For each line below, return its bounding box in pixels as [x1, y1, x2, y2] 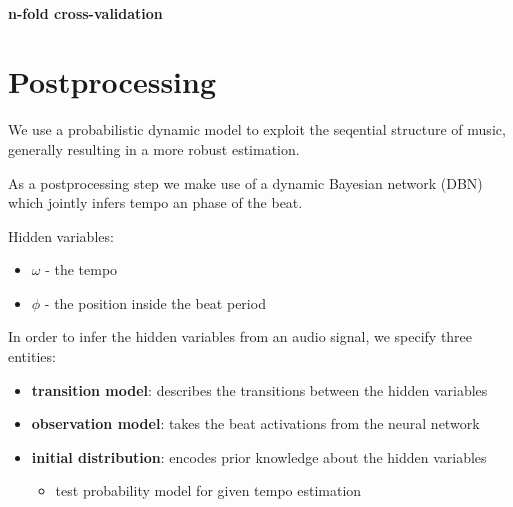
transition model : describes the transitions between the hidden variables [31, 379, 488, 400]
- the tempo [45, 259, 118, 280]
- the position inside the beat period [44, 292, 266, 313]
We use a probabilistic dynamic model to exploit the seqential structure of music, [8, 119, 506, 140]
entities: [8, 346, 56, 367]
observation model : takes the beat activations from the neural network [31, 413, 480, 434]
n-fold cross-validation [8, 2, 163, 23]
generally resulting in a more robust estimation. [8, 138, 300, 159]
